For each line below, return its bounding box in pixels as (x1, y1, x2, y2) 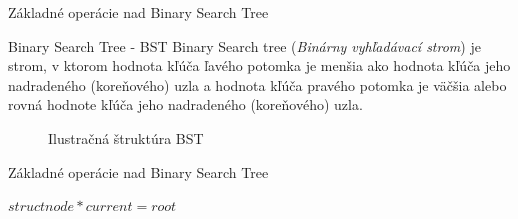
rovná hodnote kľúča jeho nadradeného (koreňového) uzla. (8, 94, 363, 115)
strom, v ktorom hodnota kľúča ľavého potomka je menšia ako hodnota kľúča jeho (8, 55, 511, 76)
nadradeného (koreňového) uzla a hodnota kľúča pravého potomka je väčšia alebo (8, 74, 507, 95)
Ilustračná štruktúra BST (48, 127, 204, 148)
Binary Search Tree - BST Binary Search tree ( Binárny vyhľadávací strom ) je (8, 35, 481, 56)
